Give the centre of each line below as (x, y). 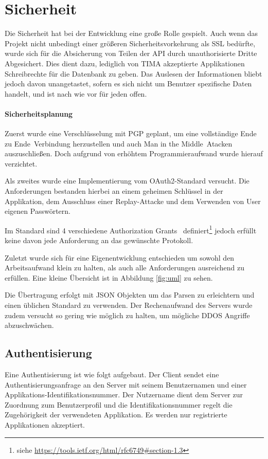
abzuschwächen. (29, 325)
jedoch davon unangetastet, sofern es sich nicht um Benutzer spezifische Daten (128, 84)
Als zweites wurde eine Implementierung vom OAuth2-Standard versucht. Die (127, 181)
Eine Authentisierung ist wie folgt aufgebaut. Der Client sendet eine (112, 374)
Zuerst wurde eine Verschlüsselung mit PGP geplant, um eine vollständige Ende (131, 133)
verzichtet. (21, 163)
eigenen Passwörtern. (38, 211)
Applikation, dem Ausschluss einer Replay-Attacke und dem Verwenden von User (133, 201)
